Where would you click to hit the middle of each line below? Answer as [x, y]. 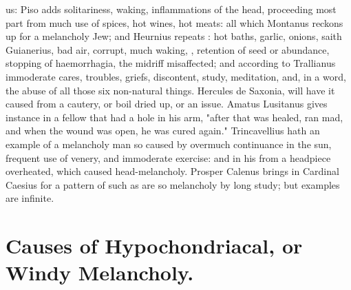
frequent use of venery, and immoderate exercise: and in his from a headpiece [168, 157]
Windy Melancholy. [100, 272]
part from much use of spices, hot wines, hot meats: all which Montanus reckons [174, 22]
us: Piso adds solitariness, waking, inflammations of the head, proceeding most [171, 9]
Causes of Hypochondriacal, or [154, 246]
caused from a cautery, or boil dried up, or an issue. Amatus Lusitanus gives [167, 104]
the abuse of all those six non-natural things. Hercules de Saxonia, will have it [170, 90]
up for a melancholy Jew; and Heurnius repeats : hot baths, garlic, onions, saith [174, 36]
